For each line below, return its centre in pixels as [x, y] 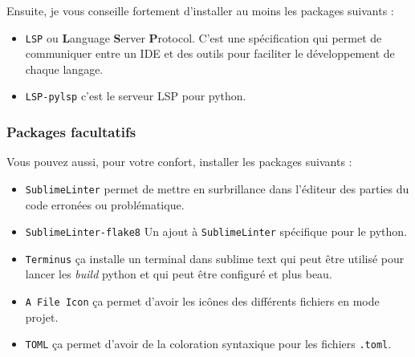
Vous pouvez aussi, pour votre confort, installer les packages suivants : [179, 162]
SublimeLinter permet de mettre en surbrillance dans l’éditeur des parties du [217, 188]
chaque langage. [64, 69]
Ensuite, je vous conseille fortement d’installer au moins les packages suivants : [200, 10]
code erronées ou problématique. [105, 204]
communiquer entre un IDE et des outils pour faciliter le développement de [210, 53]
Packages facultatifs [71, 132]
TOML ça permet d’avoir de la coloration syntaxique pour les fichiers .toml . [208, 344]
